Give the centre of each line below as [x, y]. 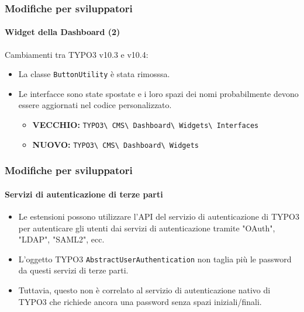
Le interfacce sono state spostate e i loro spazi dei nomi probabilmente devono [158, 93]
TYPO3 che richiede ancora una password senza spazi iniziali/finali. [140, 301]
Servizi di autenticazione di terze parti [84, 194]
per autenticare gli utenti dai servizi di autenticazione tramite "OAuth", [147, 228]
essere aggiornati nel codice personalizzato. [95, 105]
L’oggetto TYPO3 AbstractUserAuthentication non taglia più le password [155, 259]
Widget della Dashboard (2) [63, 32]
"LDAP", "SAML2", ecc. [61, 239]
